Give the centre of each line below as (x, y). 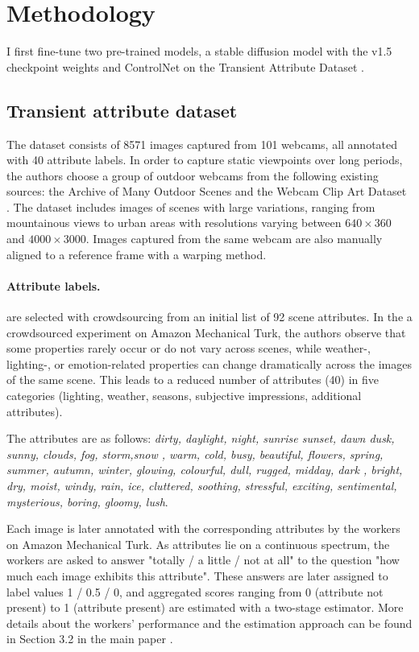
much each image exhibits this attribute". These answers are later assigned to (197, 575)
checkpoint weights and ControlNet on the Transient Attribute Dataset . (185, 66)
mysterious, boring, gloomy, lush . (87, 501)
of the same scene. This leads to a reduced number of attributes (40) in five (193, 380)
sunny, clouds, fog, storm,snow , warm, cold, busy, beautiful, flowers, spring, (195, 454)
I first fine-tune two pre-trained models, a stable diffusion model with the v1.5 (199, 51)
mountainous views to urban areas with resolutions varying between (174, 223)
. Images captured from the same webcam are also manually (234, 239)
